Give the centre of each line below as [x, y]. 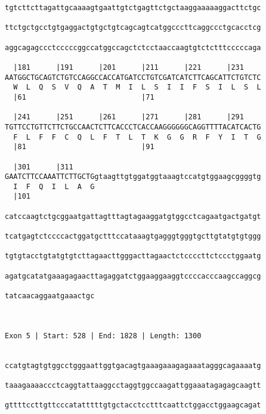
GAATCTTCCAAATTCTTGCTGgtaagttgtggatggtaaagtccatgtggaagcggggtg [133, 177]
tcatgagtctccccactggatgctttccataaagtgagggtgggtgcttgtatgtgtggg [133, 237]
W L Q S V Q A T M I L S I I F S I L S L [137, 87]
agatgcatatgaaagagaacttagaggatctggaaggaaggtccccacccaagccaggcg [133, 276]
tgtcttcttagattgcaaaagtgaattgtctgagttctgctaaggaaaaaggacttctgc [133, 8]
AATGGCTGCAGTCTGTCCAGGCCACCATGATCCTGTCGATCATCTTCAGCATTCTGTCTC [133, 77]
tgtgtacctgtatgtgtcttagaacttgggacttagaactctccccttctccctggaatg [133, 256]
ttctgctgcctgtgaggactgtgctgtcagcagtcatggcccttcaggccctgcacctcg [133, 28]
